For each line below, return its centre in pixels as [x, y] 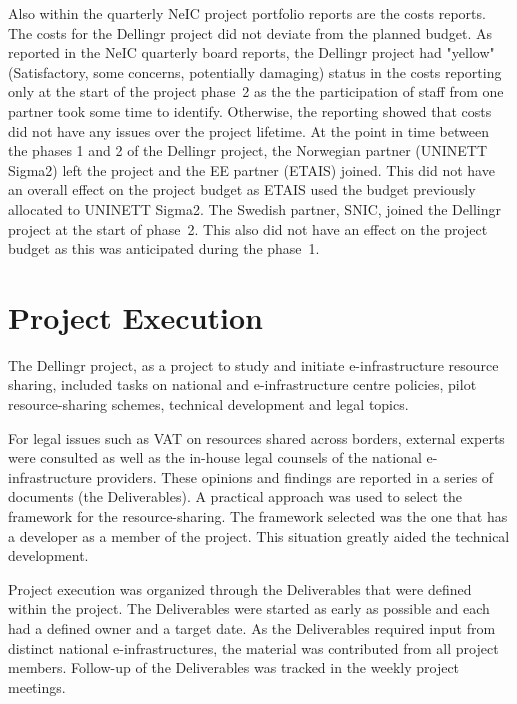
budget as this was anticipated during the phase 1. [164, 248]
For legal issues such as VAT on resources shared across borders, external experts [256, 437]
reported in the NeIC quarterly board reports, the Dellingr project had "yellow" [251, 52]
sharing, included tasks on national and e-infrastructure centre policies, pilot [242, 384]
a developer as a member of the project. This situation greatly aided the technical [259, 535]
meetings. [37, 686]
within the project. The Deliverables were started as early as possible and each [249, 608]
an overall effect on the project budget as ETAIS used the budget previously [242, 189]
